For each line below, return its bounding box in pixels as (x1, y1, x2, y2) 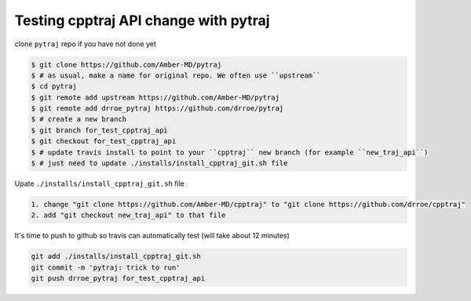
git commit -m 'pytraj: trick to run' (31, 263, 181, 272)
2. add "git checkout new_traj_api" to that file (31, 211, 226, 219)
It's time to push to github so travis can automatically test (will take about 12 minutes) (14, 231, 290, 241)
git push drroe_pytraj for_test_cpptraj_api (31, 274, 206, 283)
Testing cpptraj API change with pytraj (14, 12, 270, 29)
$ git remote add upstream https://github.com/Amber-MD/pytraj (31, 92, 280, 102)
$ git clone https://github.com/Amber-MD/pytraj (31, 60, 222, 69)
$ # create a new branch (31, 114, 127, 124)
